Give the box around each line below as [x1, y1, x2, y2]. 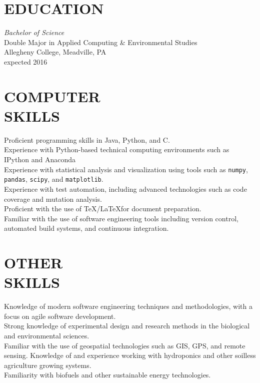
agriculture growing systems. [4, 359, 91, 370]
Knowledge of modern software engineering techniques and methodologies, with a [4, 301, 252, 311]
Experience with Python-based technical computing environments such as [4, 144, 229, 155]
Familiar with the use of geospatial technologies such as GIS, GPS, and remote [4, 340, 245, 350]
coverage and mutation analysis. [4, 193, 102, 204]
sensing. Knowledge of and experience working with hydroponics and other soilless [4, 350, 256, 360]
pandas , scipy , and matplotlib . [4, 174, 103, 184]
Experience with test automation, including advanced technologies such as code [4, 183, 247, 194]
